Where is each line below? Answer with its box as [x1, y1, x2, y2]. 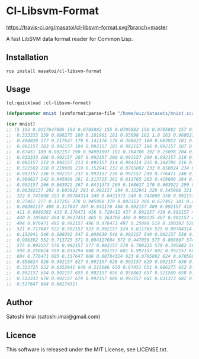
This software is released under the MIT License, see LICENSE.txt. [6, 346, 168, 353]
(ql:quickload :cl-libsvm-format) [6, 100, 92, 106]
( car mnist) [6, 121, 36, 127]
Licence [6, 330, 37, 340]
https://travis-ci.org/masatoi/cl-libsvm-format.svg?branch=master [6, 24, 168, 31]
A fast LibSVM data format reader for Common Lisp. [6, 35, 133, 42]
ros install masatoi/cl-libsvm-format [6, 68, 102, 74]
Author [6, 297, 33, 307]
